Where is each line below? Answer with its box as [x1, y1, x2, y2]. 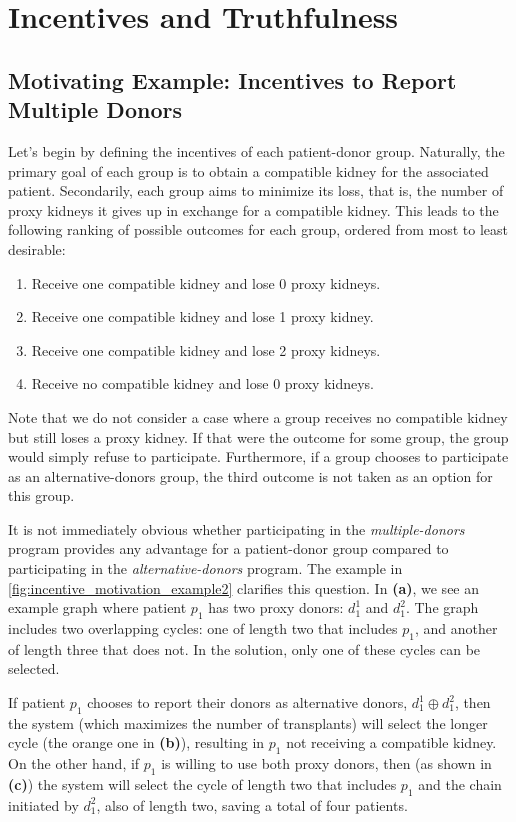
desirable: [8, 238, 66, 259]
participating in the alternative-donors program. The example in [8, 558, 403, 579]
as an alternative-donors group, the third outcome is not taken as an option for [8, 465, 493, 486]
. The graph [405, 597, 479, 618]
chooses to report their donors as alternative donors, [87, 692, 408, 713]
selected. [8, 658, 60, 679]
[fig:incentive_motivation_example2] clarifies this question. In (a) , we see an [8, 577, 480, 598]
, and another [414, 618, 498, 639]
